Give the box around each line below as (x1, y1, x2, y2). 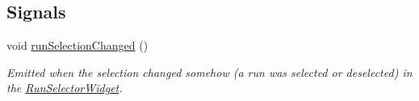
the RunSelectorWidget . (6, 79, 123, 96)
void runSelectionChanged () (6, 37, 149, 54)
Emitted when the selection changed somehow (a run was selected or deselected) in (6, 63, 413, 80)
